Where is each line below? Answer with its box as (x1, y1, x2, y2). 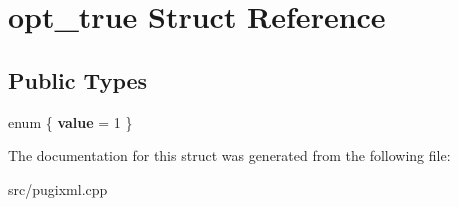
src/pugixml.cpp (8, 178, 108, 199)
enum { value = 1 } (8, 111, 133, 132)
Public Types (8, 64, 148, 95)
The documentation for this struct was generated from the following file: (8, 145, 451, 166)
